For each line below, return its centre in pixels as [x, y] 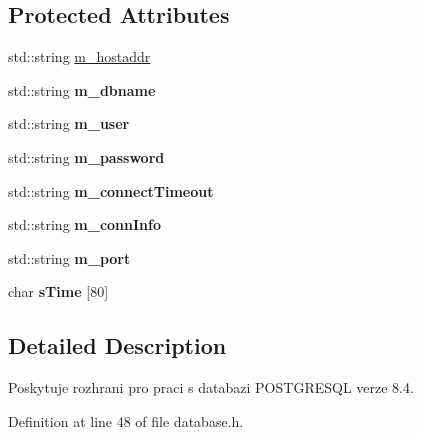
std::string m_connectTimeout [111, 190]
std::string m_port [69, 257]
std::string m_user [69, 123]
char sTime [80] [58, 291]
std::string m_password [86, 156]
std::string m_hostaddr [79, 56]
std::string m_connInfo [85, 224]
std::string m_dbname [82, 89]
